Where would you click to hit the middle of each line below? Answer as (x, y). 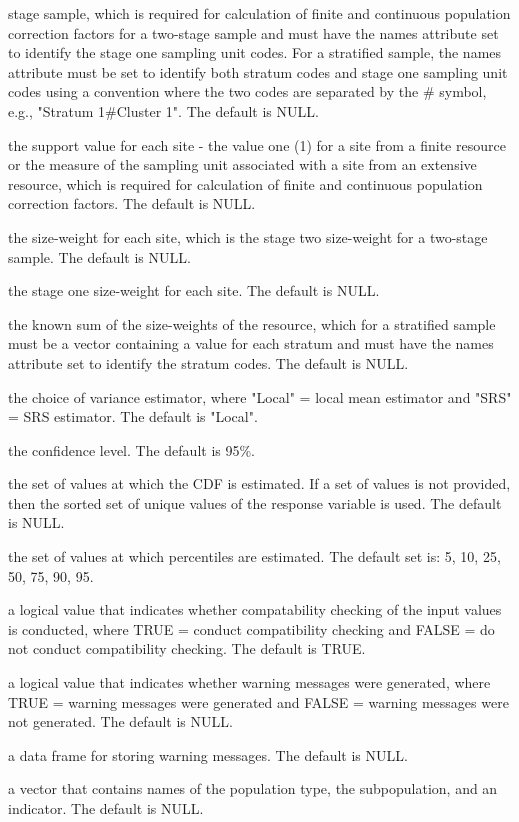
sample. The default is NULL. (99, 256)
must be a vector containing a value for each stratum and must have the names (251, 343)
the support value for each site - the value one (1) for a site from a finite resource (257, 144)
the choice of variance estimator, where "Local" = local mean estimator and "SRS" (260, 396)
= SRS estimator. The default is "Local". (133, 416)
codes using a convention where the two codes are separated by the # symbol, (247, 91)
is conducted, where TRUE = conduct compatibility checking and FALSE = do (251, 628)
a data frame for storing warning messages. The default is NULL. (208, 754)
